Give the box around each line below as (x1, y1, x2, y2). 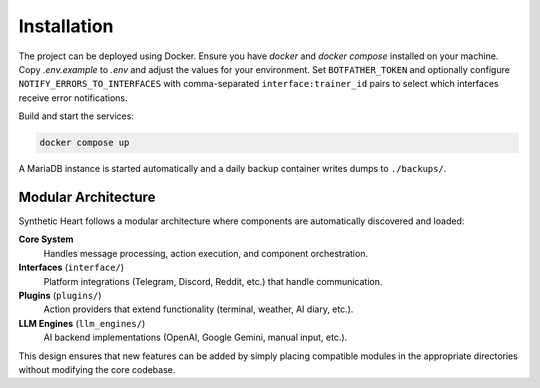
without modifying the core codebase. (18, 363, 176, 375)
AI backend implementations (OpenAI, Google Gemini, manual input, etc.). (43, 331, 348, 344)
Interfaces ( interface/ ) (18, 261, 125, 274)
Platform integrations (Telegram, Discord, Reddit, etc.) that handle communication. (43, 275, 383, 287)
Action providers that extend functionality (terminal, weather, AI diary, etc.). (43, 303, 354, 315)
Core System (18, 233, 74, 245)
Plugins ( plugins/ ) (18, 289, 102, 301)
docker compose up (39, 137, 130, 149)
